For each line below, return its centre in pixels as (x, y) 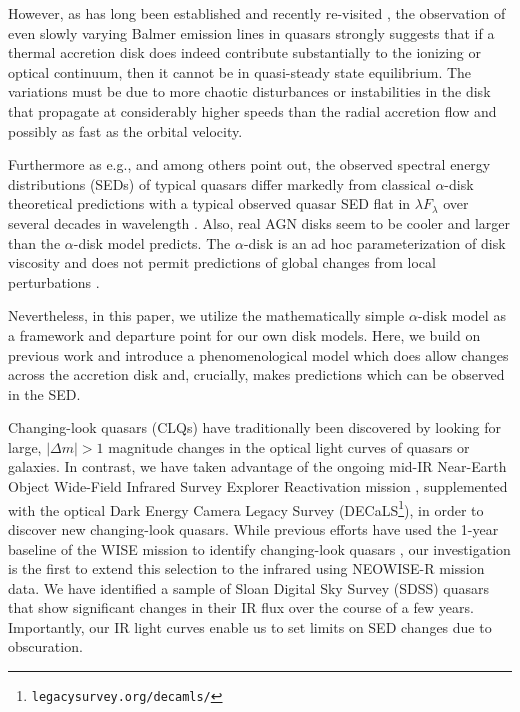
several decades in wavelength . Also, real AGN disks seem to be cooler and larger (259, 222)
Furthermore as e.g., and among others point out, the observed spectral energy (249, 164)
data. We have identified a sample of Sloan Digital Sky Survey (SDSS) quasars (249, 587)
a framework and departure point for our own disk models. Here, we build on (244, 334)
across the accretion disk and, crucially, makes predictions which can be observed (256, 374)
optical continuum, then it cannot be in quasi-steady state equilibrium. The (240, 71)
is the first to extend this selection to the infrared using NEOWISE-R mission (246, 568)
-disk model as (461, 315)
